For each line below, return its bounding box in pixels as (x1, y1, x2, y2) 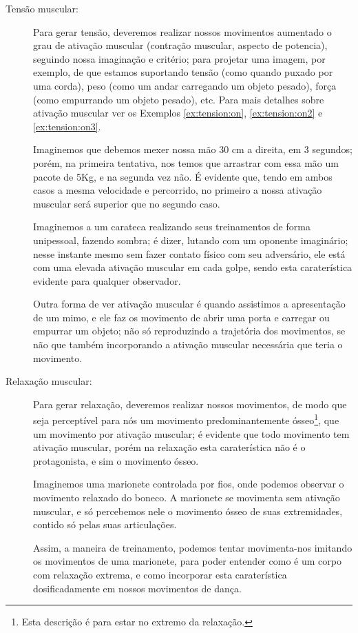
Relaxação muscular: (6, 374, 92, 388)
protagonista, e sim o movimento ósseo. (33, 453, 199, 468)
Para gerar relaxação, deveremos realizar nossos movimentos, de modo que (33, 396, 347, 411)
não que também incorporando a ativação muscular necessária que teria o (33, 337, 343, 352)
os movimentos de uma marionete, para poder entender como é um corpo (33, 554, 341, 568)
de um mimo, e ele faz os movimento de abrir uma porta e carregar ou (33, 310, 330, 324)
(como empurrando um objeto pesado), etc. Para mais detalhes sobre (33, 92, 324, 106)
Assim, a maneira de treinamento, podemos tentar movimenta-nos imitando (33, 540, 352, 554)
